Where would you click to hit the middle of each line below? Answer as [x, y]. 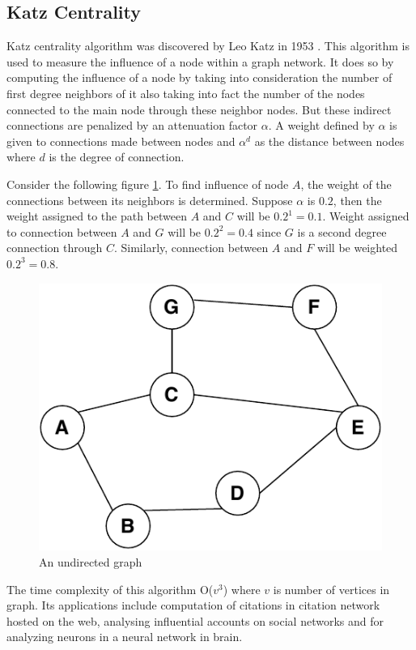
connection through [55, 248]
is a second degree [342, 231]
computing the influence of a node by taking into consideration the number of [200, 77]
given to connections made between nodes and [121, 141]
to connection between [62, 231]
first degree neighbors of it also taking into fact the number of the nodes [186, 93]
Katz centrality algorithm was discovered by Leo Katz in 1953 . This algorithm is [208, 46]
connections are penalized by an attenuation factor [132, 125]
